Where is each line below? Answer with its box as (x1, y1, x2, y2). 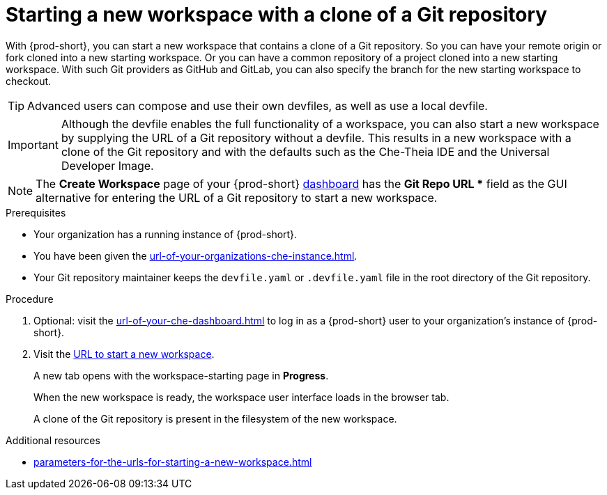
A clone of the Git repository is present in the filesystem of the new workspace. (33, 412, 397, 425)
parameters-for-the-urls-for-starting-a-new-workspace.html (33, 455, 312, 468)
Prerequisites (6, 206, 66, 219)
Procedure (6, 292, 54, 305)
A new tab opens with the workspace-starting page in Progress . (33, 369, 329, 382)
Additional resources (6, 434, 100, 446)
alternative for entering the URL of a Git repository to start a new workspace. (36, 190, 438, 205)
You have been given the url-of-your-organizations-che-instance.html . (33, 249, 358, 262)
